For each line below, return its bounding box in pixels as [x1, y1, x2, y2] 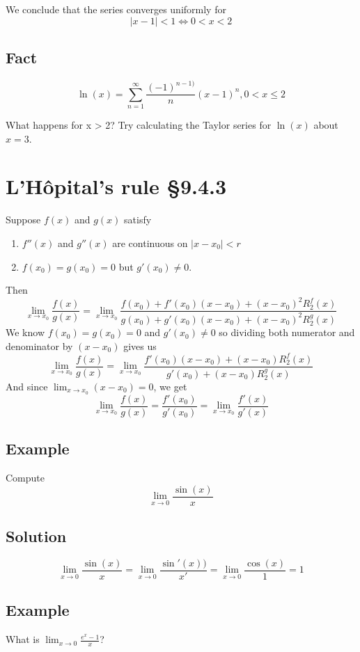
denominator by [6, 338, 73, 353]
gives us [123, 338, 157, 353]
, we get [153, 379, 187, 393]
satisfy [124, 212, 152, 227]
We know [6, 325, 45, 340]
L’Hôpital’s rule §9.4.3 [6, 172, 227, 200]
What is [6, 632, 40, 646]
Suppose [6, 212, 41, 227]
